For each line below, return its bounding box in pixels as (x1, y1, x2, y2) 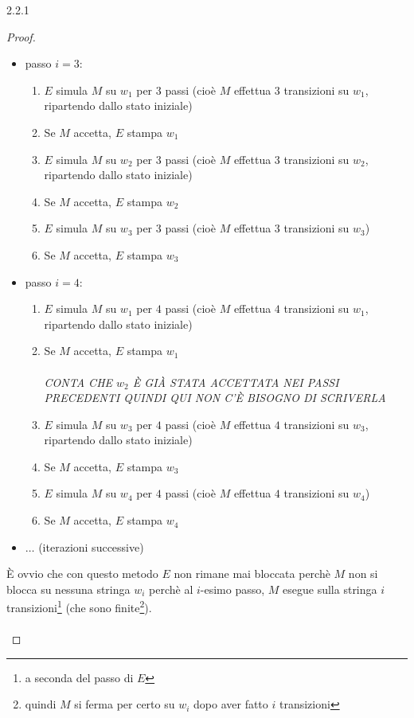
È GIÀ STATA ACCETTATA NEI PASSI (132, 373, 339, 390)
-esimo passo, (200, 580, 265, 597)
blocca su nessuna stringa (6, 580, 131, 597)
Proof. (6, 28, 36, 45)
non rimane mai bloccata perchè (174, 565, 330, 582)
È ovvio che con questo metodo (6, 565, 158, 582)
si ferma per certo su (74, 696, 175, 712)
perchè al (149, 580, 193, 597)
